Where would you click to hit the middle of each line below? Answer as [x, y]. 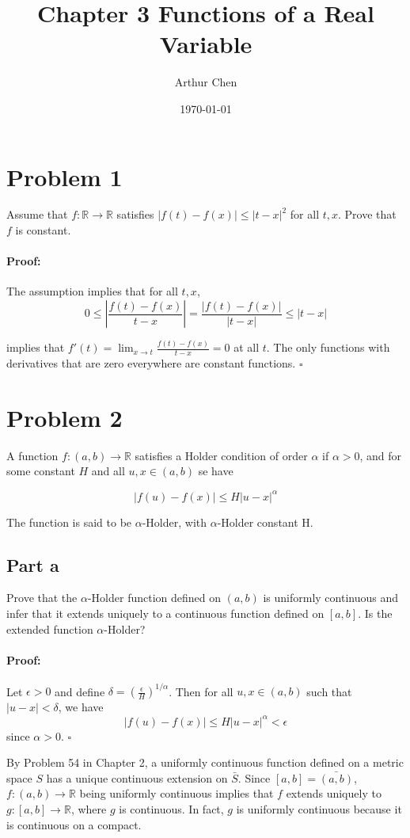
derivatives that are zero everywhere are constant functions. [151, 363]
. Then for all [201, 691]
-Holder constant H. [265, 522]
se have [216, 471]
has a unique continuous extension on [137, 777]
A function [32, 455]
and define [80, 691]
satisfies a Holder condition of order [221, 455]
